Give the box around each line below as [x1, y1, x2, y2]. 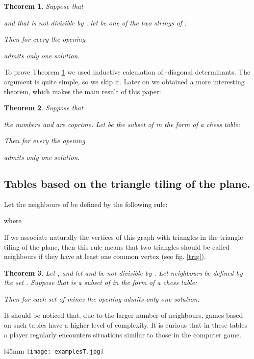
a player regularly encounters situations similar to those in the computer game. [4, 329, 241, 339]
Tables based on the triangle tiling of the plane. [4, 176, 251, 191]
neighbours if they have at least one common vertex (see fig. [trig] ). [4, 251, 206, 261]
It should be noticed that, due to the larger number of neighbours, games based [4, 310, 243, 320]
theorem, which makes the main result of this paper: [4, 86, 161, 96]
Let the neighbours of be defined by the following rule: [4, 199, 168, 209]
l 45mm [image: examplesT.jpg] [4, 346, 104, 356]
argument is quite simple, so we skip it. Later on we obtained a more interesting [4, 76, 245, 86]
